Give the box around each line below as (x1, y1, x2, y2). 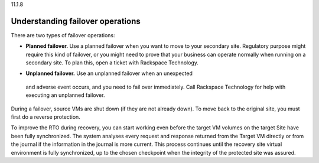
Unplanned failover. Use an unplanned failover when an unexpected (25, 70, 193, 77)
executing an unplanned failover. (25, 92, 105, 99)
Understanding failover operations (11, 16, 141, 26)
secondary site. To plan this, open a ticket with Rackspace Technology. (25, 59, 199, 66)
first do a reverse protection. (11, 113, 81, 120)
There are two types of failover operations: (11, 31, 115, 38)
